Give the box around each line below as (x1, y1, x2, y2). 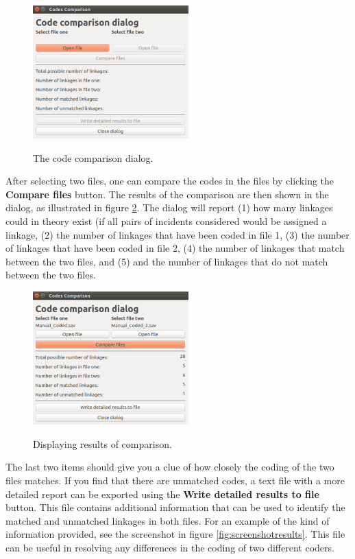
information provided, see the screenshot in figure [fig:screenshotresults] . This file (5, 527, 345, 541)
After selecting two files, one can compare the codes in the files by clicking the (5, 174, 334, 188)
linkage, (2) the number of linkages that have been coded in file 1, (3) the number (5, 227, 350, 241)
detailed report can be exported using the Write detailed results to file (5, 486, 319, 501)
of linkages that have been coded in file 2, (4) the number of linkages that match (5, 241, 345, 255)
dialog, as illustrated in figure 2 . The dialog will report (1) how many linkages (5, 200, 333, 215)
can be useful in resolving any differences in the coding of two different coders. (5, 540, 334, 555)
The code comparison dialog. (33, 150, 154, 165)
